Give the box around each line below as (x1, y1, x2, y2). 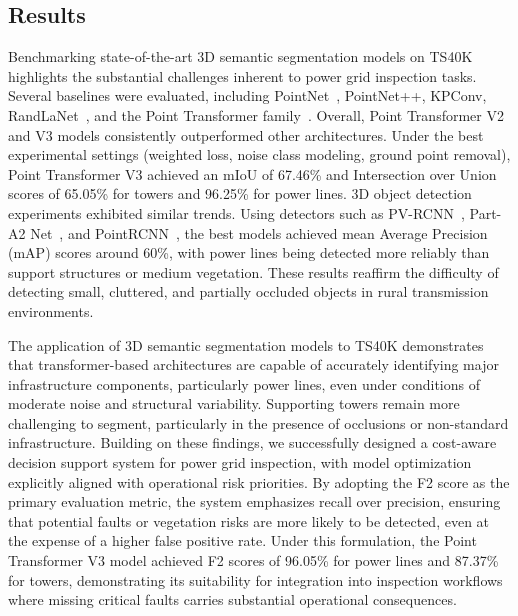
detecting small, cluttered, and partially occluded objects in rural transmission (8, 281, 489, 302)
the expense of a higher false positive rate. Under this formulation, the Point (8, 530, 477, 551)
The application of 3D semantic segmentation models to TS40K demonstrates (8, 334, 484, 355)
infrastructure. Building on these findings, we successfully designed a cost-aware (8, 432, 497, 453)
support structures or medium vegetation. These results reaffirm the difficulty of (8, 261, 499, 282)
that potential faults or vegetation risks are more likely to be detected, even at (8, 510, 490, 531)
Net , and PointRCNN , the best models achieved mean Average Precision (30, 222, 488, 243)
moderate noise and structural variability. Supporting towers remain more (8, 393, 460, 414)
